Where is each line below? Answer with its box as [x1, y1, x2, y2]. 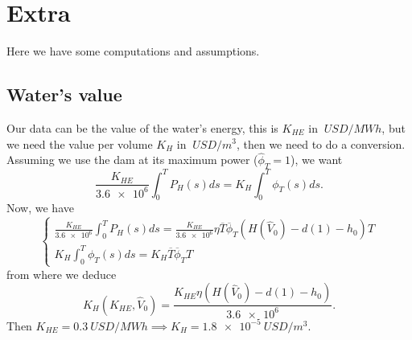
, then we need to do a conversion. [236, 135, 406, 152]
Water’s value [6, 82, 122, 107]
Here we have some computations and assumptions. [6, 43, 260, 59]
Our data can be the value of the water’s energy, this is [6, 119, 278, 136]
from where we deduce [6, 265, 117, 282]
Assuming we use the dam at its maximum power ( [6, 151, 258, 168]
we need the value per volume [6, 135, 153, 152]
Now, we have [6, 199, 74, 216]
